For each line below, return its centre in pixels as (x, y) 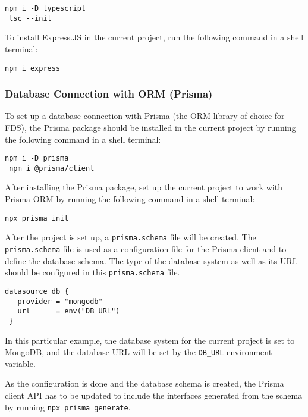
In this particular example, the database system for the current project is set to (150, 340)
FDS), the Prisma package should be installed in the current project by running (150, 127)
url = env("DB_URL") (69, 311)
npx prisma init (37, 218)
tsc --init (30, 18)
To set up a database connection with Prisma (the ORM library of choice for (145, 116)
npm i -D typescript (45, 8)
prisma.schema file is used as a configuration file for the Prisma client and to (146, 248)
